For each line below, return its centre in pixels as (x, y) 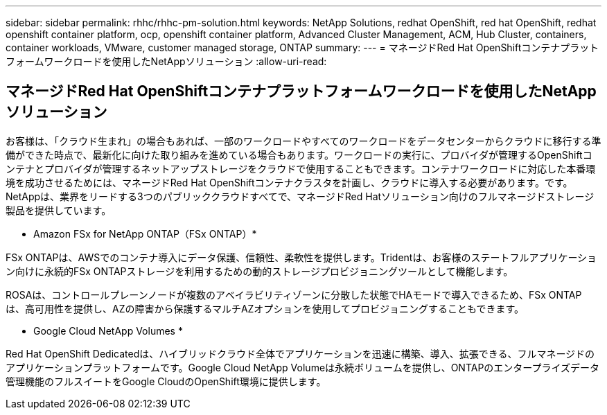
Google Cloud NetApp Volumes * (108, 330)
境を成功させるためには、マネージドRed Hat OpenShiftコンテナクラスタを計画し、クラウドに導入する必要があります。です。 (289, 182)
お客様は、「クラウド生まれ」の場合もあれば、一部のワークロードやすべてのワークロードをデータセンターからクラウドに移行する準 (303, 141)
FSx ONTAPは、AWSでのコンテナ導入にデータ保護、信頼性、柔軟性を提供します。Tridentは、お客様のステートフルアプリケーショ (301, 257)
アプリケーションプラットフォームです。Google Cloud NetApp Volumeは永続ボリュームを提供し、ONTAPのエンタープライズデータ (303, 367)
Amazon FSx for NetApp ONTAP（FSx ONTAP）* (145, 233)
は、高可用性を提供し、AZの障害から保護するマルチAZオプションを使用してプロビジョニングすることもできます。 (265, 308)
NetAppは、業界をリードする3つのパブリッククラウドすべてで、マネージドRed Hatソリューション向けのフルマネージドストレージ (300, 196)
